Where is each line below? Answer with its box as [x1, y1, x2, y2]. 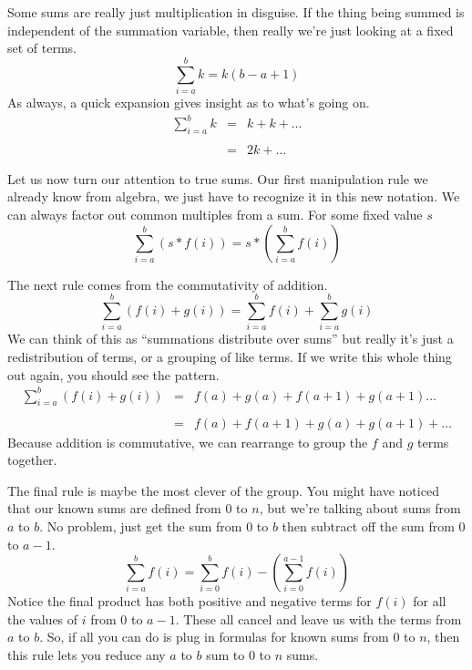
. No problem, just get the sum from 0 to [39, 516, 269, 535]
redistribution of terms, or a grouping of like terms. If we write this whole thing [7, 346, 452, 366]
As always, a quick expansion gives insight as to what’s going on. [7, 92, 370, 111]
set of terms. [7, 38, 77, 57]
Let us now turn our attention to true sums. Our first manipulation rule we [7, 169, 428, 188]
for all [413, 592, 446, 611]
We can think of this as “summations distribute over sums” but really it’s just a [7, 329, 454, 348]
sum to [206, 644, 245, 664]
